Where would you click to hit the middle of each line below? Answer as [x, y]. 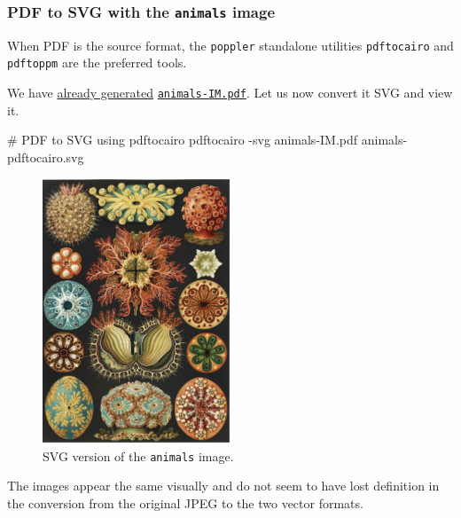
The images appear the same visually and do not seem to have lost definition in [223, 486]
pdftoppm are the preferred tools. [97, 63]
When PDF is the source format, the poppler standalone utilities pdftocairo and [230, 45]
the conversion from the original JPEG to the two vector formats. [185, 502]
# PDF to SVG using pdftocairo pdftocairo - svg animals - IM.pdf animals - [207, 140]
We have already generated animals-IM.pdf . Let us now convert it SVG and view [230, 93]
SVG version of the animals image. [138, 455]
